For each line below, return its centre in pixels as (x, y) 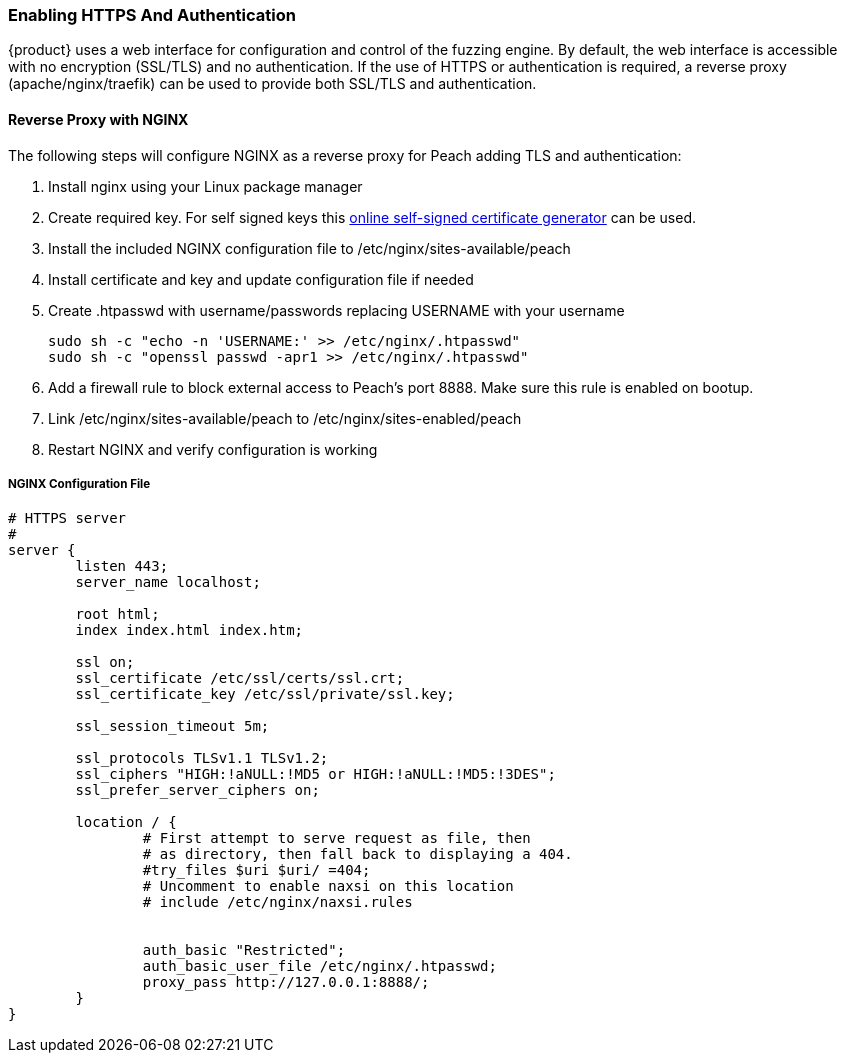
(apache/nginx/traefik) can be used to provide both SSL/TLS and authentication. (272, 84)
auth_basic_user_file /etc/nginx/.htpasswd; (319, 966)
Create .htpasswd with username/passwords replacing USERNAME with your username (336, 310)
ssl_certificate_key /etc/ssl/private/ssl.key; (265, 694)
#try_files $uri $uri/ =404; (256, 870)
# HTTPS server (67, 518)
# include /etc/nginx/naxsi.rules (277, 902)
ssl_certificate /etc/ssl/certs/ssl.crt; (240, 678)
